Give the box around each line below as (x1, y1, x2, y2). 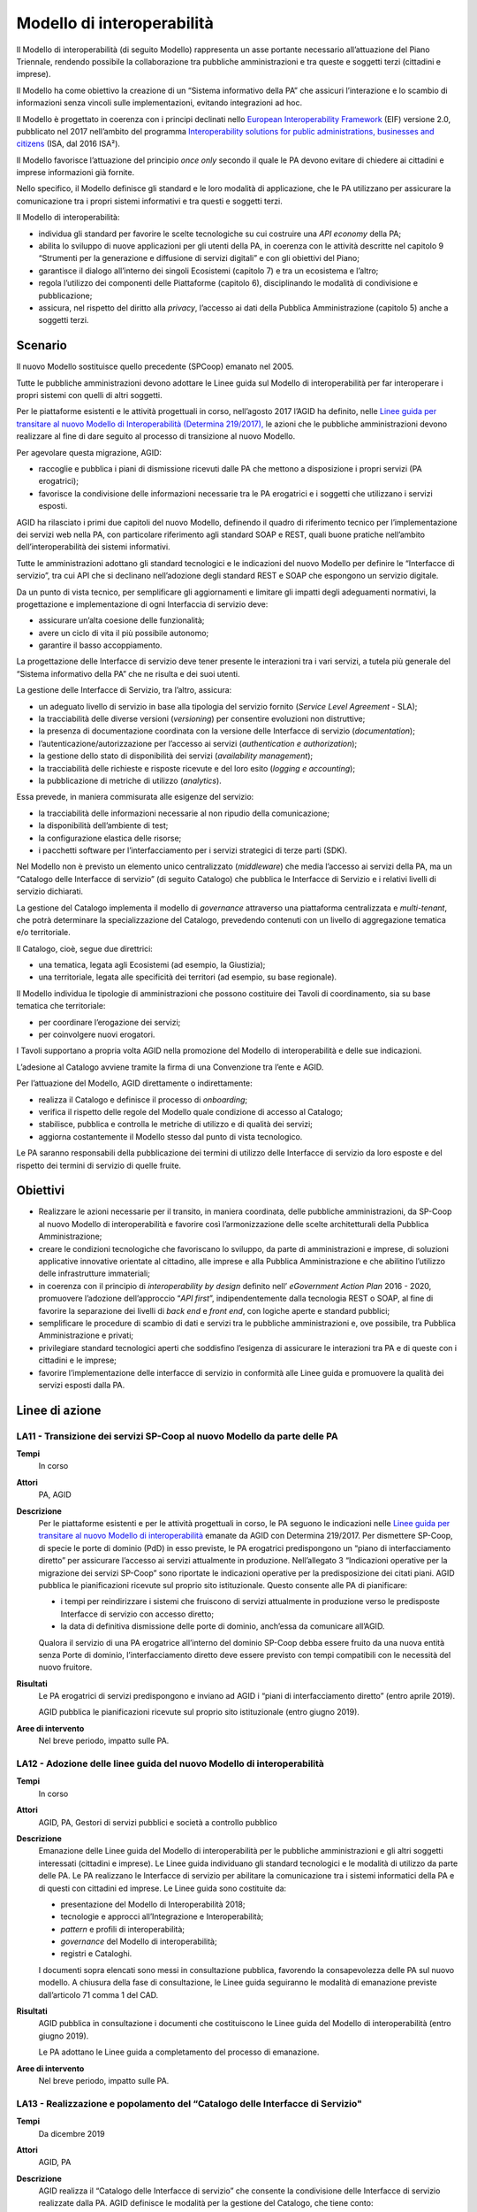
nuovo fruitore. (38, 1662, 93, 1672)
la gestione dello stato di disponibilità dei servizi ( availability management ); (38, 750, 314, 761)
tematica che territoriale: (16, 1001, 106, 1011)
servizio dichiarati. (16, 886, 84, 897)
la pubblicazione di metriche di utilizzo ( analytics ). (38, 775, 223, 786)
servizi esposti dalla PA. (38, 1379, 125, 1390)
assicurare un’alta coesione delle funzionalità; (38, 615, 205, 626)
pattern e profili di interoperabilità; (60, 1924, 185, 1934)
